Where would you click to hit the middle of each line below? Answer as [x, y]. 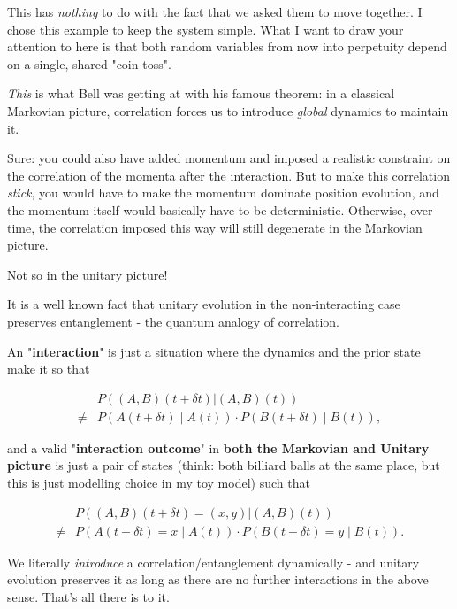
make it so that [49, 369]
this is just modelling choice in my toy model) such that [159, 482]
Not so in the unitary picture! [88, 274]
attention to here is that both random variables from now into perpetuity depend [227, 46]
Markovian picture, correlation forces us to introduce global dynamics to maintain [228, 110]
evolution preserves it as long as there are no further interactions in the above [218, 579]
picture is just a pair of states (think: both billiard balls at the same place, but [224, 465]
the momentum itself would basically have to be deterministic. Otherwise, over [220, 209]
